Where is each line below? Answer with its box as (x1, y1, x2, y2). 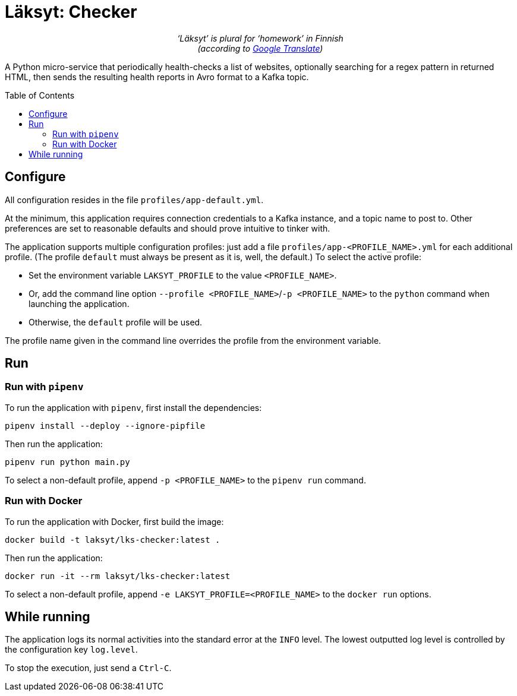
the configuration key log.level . (5, 644, 138, 655)
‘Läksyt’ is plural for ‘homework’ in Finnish (177, 33, 343, 43)
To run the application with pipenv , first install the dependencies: (5, 402, 262, 413)
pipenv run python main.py (5, 457, 130, 467)
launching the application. (29, 298, 130, 309)
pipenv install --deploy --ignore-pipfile (5, 420, 206, 431)
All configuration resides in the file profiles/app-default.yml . (5, 194, 264, 205)
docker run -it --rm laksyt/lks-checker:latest (5, 571, 231, 581)
